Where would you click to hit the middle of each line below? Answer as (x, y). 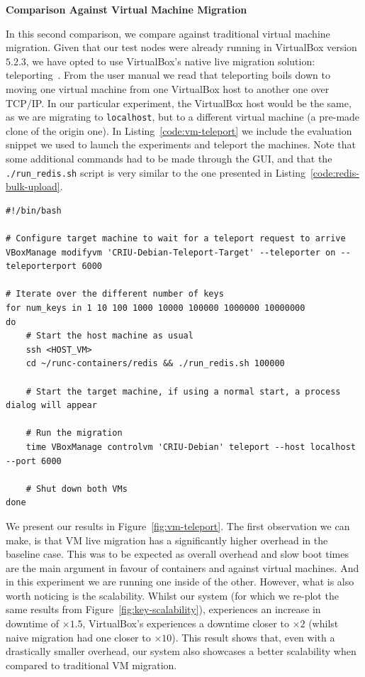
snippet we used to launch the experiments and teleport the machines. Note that (181, 144)
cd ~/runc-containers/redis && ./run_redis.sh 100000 (155, 364)
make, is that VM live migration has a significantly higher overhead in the (167, 540)
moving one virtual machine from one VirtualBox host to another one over (168, 88)
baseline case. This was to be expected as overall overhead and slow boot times (177, 554)
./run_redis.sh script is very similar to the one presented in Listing (156, 172)
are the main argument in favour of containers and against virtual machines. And (182, 567)
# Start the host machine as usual (109, 336)
